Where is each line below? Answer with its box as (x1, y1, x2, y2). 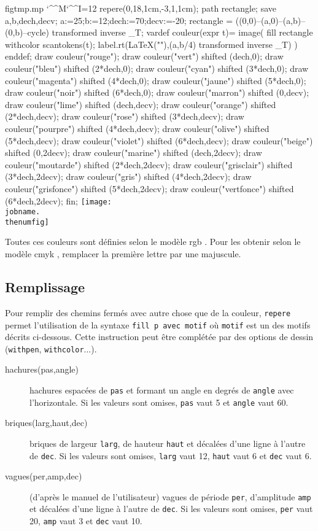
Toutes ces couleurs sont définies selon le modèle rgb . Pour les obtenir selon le (5, 235, 301, 248)
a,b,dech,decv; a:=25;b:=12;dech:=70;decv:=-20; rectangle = (5, 14, 233, 26)
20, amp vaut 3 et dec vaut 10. (29, 514, 142, 527)
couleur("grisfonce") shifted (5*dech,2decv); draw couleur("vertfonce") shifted (5, 182, 294, 195)
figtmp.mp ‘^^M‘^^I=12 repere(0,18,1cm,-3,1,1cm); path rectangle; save (5, 2, 276, 14)
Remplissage (5, 277, 85, 297)
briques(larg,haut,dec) (5, 416, 88, 429)
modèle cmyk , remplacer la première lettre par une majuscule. (5, 247, 241, 260)
